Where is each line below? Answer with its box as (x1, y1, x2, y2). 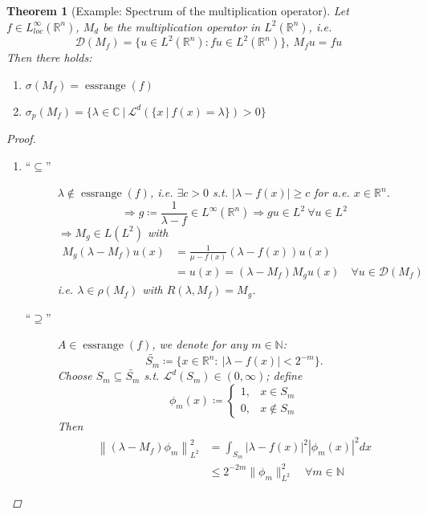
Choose (57, 367, 92, 384)
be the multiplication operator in (103, 18, 261, 35)
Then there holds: (6, 49, 92, 66)
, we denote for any (152, 336, 248, 353)
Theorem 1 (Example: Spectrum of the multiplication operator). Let (6, 2, 349, 18)
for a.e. (314, 184, 350, 201)
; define (266, 367, 303, 384)
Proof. (6, 130, 36, 147)
